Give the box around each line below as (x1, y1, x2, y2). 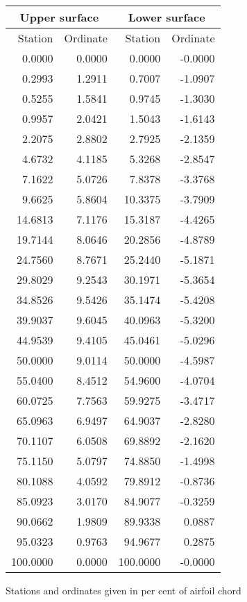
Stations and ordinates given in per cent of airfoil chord (6, 583, 241, 597)
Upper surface (19, 9, 99, 25)
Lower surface (128, 9, 205, 25)
